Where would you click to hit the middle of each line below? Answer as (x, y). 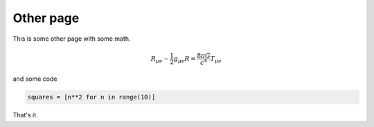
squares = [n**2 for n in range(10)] (91, 97)
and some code (35, 79)
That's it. (25, 115)
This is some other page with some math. (72, 39)
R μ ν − (160, 59)
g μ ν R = (185, 59)
